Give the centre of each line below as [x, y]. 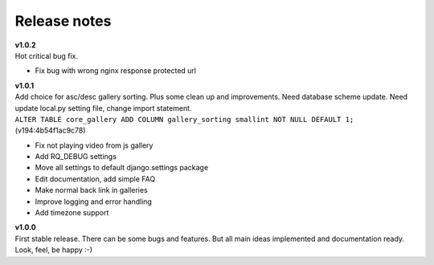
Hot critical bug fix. [47, 55]
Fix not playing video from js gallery [94, 145]
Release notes [63, 21]
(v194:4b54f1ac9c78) [50, 130]
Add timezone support [72, 213]
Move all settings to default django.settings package [122, 168]
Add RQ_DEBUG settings [76, 157]
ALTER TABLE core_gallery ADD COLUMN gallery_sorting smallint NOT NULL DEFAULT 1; [184, 119]
